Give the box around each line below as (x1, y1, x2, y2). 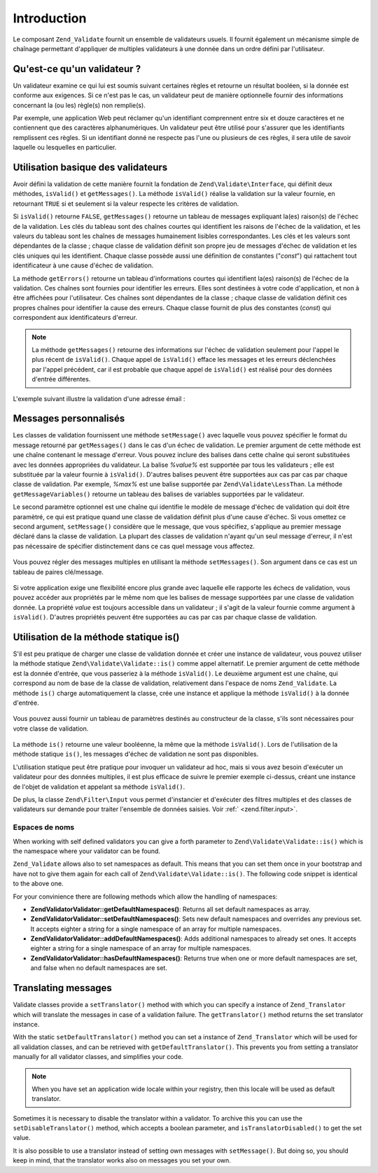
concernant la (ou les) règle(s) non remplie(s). (13, 101, 146, 109)
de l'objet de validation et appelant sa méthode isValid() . (13, 782, 185, 791)
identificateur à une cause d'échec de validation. (13, 261, 154, 269)
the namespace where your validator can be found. (13, 847, 161, 855)
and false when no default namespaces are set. (30, 964, 168, 972)
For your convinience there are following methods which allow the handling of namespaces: (13, 892, 278, 901)
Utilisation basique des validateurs (13, 162, 168, 173)
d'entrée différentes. (31, 375, 91, 384)
